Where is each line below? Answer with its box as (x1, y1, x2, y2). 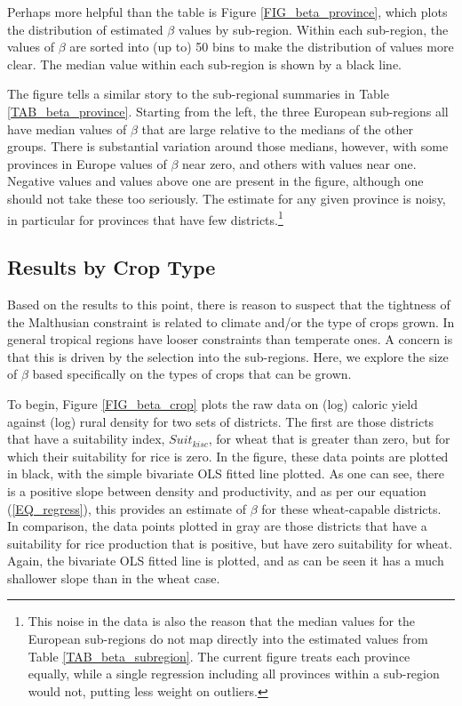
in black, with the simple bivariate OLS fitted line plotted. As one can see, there (7, 464, 445, 483)
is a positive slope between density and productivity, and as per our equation (7, 481, 426, 500)
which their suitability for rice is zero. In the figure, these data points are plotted (7, 446, 449, 465)
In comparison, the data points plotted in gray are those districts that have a (7, 517, 427, 535)
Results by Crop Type (7, 253, 216, 281)
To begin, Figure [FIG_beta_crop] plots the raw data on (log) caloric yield (7, 394, 418, 413)
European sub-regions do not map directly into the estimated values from (28, 630, 428, 648)
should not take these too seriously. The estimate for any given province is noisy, (7, 189, 446, 207)
